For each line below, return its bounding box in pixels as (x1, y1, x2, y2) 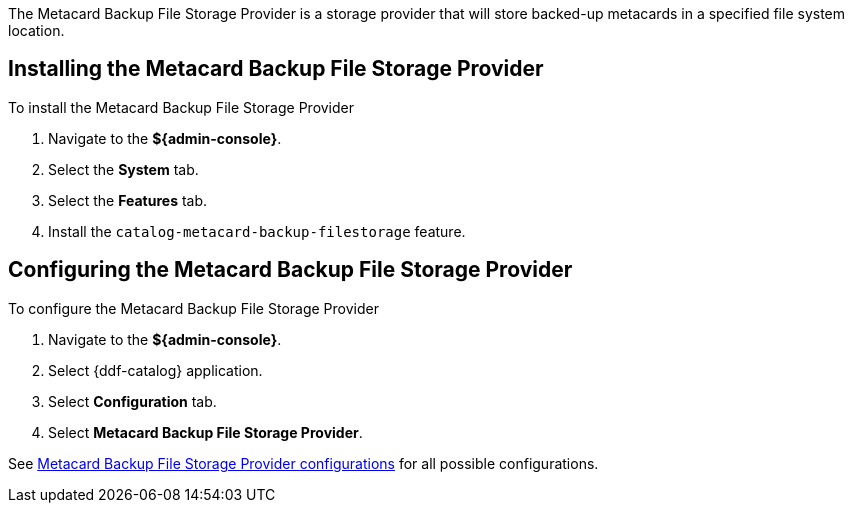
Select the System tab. (48, 160, 199, 178)
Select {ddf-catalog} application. (48, 361, 263, 379)
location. (8, 22, 65, 39)
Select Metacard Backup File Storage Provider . (48, 423, 363, 441)
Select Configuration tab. (48, 392, 217, 410)
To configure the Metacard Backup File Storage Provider (8, 299, 379, 317)
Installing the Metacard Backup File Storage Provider (8, 56, 544, 82)
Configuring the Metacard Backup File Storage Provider (8, 257, 573, 283)
